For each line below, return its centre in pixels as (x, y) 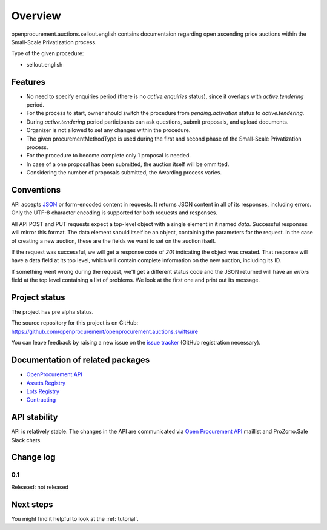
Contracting (41, 400)
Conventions (36, 190)
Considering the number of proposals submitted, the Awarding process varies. (124, 173)
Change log (33, 457)
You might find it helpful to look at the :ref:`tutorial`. (75, 518)
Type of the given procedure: (48, 53)
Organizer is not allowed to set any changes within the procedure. (108, 130)
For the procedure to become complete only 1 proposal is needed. (108, 156)
